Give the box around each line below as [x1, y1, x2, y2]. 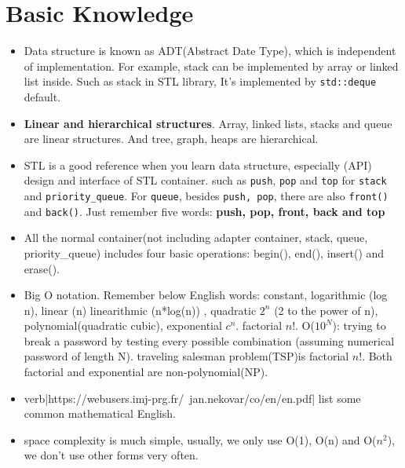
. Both [362, 348, 392, 364]
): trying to [332, 317, 386, 334]
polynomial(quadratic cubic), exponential [24, 317, 222, 334]
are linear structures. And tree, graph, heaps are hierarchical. [24, 130, 319, 147]
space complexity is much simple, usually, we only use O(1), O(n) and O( [24, 431, 377, 448]
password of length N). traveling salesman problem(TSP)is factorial [24, 348, 349, 364]
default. [24, 88, 61, 104]
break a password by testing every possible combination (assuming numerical [24, 332, 395, 349]
